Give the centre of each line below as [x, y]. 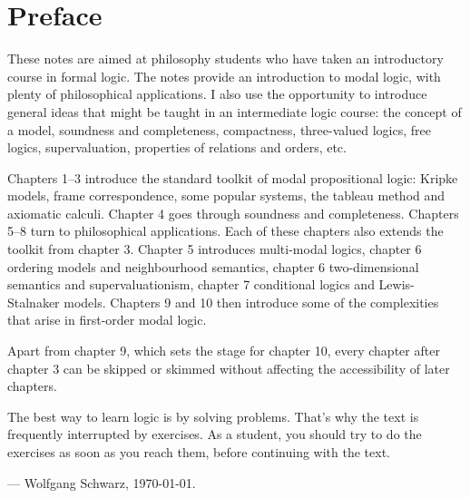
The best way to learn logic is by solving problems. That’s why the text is [213, 416]
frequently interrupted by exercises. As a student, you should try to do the [215, 434]
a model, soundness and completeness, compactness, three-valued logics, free [219, 129]
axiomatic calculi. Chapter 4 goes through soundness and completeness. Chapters [233, 213]
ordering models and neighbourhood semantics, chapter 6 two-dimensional [213, 266]
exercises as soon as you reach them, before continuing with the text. [199, 452]
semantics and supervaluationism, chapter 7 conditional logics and [191, 284]
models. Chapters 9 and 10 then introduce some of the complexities [251, 302]
